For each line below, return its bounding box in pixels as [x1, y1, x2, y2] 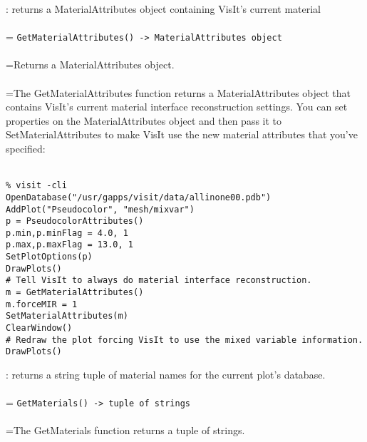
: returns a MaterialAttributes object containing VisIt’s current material [6, 1, 321, 16]
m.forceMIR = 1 [6, 299, 78, 309]
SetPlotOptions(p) [6, 252, 93, 262]
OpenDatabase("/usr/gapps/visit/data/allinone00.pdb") [6, 192, 272, 202]
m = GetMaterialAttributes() [6, 287, 144, 298]
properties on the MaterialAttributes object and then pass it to [6, 113, 282, 128]
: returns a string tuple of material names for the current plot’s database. [6, 367, 326, 382]
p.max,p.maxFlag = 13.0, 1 [6, 240, 133, 250]
